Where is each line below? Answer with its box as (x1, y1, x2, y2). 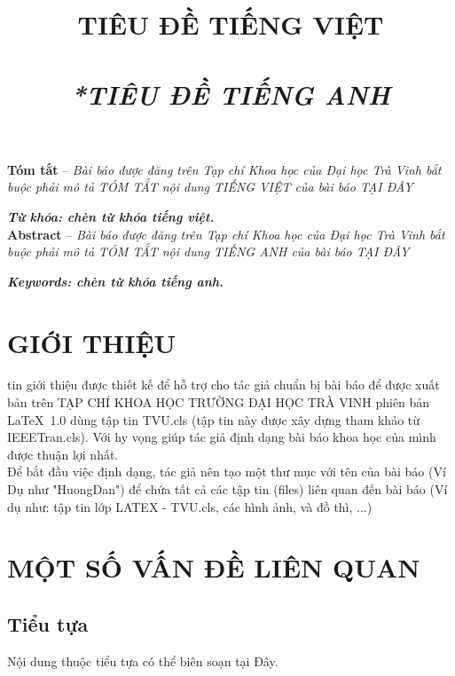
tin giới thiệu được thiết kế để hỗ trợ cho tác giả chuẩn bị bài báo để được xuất (7, 375, 440, 394)
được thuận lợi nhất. (7, 444, 119, 463)
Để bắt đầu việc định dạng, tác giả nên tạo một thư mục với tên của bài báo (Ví (7, 462, 446, 481)
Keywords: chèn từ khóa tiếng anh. (7, 271, 224, 290)
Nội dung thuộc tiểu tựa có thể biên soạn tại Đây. (7, 651, 278, 670)
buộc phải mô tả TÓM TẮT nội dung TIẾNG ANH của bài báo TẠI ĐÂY (7, 242, 410, 261)
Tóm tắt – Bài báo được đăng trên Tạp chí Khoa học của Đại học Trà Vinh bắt (7, 160, 442, 178)
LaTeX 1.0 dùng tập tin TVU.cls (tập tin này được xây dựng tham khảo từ (7, 410, 420, 428)
